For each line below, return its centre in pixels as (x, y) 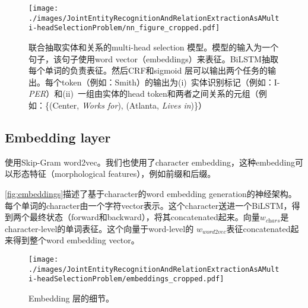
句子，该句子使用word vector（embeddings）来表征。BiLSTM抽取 (153, 58)
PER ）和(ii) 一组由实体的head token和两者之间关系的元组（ (144, 93)
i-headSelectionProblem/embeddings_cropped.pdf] (126, 279)
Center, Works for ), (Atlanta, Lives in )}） (130, 105)
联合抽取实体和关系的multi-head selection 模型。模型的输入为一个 (154, 47)
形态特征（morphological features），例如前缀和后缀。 (114, 174)
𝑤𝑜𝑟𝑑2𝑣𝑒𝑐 (214, 232)
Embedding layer (58, 137)
